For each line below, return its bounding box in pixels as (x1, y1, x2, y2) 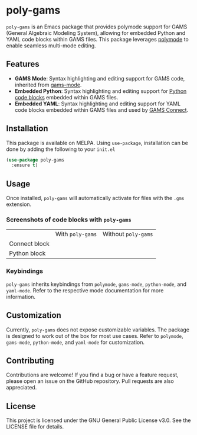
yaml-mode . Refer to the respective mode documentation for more (6, 286, 164, 294)
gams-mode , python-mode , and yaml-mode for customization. (6, 339, 145, 346)
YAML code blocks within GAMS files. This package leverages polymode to (6, 36, 189, 43)
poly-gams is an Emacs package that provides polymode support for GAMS (6, 23, 188, 30)
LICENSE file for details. (6, 423, 64, 430)
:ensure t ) (11, 162, 38, 169)
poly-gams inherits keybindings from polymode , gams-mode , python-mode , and (6, 281, 187, 288)
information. (6, 293, 36, 300)
